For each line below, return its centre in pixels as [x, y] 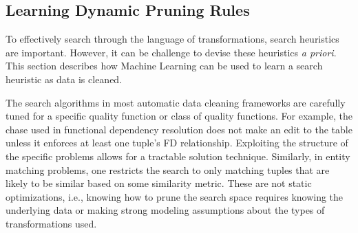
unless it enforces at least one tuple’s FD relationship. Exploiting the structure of [177, 143]
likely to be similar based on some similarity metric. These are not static [159, 183]
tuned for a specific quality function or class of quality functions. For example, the [179, 116]
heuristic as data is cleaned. [64, 79]
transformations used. [51, 223]
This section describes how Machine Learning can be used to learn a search [164, 66]
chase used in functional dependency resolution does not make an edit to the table [179, 129]
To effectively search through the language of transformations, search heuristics [172, 39]
